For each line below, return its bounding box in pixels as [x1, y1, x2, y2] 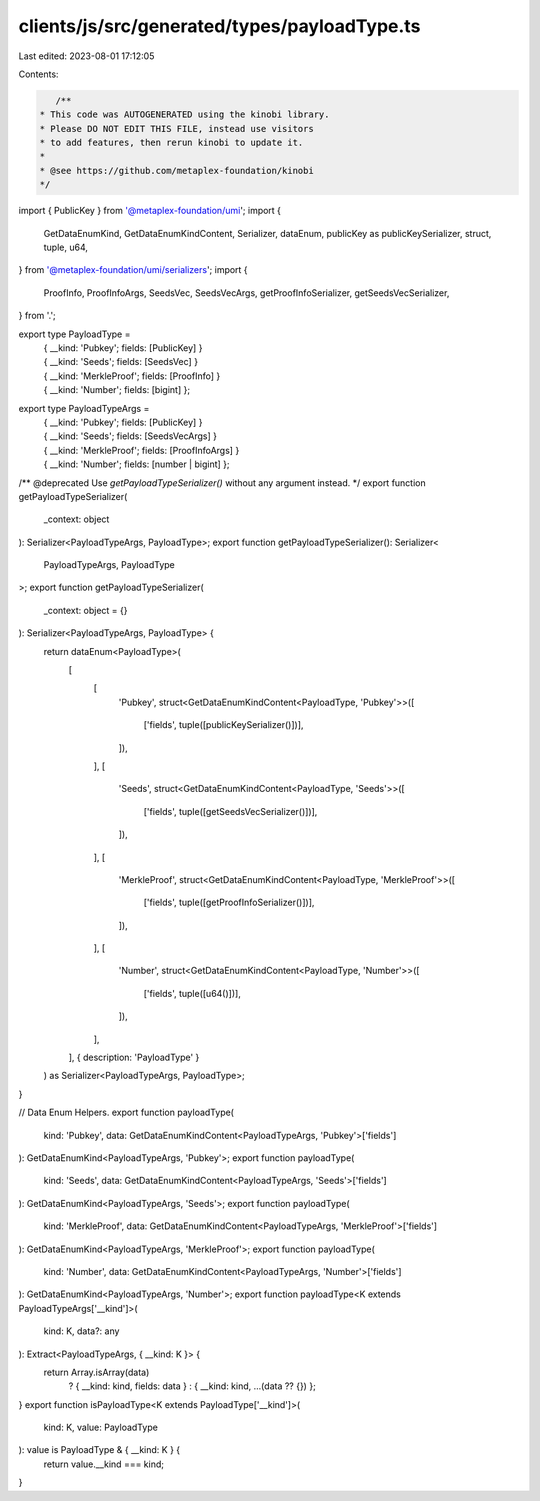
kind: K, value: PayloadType [43, 1421, 159, 1434]
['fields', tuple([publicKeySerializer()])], [143, 719, 304, 731]
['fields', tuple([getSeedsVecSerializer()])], [143, 805, 318, 817]
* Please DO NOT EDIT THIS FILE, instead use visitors [39, 123, 314, 134]
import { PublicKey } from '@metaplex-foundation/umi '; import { [18, 205, 282, 217]
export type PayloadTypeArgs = [18, 402, 150, 414]
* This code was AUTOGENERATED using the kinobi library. [39, 109, 330, 120]
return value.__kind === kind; [43, 1458, 165, 1470]
